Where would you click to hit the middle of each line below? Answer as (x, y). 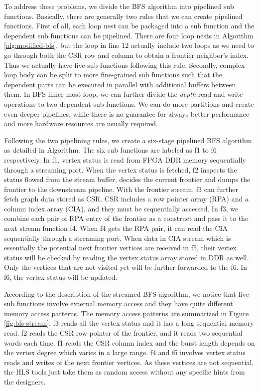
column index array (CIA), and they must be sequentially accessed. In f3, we (121, 208)
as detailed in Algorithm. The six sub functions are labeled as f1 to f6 (110, 150)
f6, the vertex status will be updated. (61, 277)
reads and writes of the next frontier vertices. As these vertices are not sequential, (129, 362)
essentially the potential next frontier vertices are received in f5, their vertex (120, 248)
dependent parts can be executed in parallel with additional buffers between (120, 84)
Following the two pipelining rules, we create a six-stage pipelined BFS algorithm (128, 140)
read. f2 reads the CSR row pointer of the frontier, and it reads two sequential (123, 333)
